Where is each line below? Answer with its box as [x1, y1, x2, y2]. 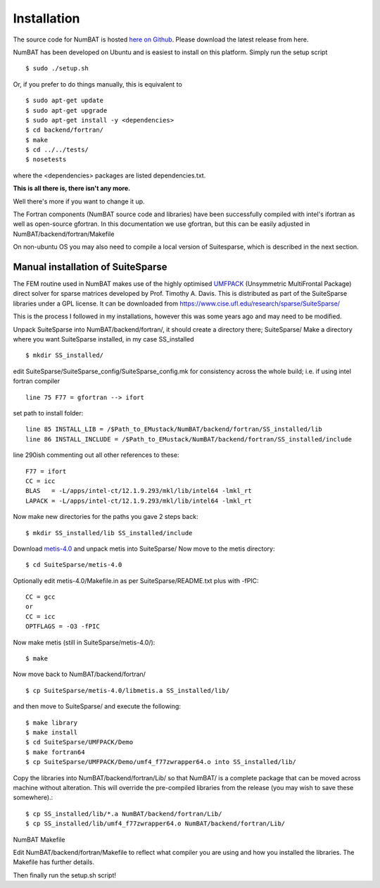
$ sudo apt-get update [25, 96, 104, 105]
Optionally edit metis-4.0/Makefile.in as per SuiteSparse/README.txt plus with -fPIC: [13, 576, 260, 584]
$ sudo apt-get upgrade [25, 106, 108, 114]
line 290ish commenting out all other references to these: [13, 451, 179, 459]
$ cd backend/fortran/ [25, 126, 104, 134]
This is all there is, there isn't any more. [13, 184, 130, 193]
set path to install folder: [13, 409, 84, 417]
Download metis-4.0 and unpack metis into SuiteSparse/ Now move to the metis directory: [13, 544, 275, 553]
